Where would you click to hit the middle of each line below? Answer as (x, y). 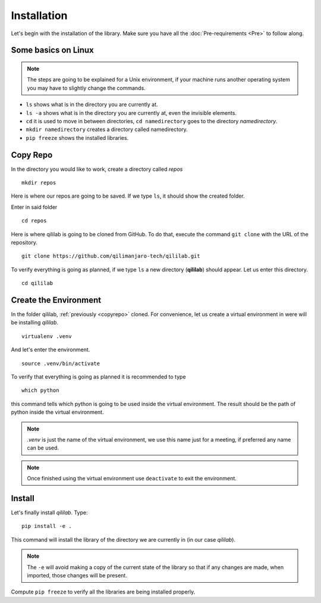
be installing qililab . (35, 323)
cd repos (34, 221)
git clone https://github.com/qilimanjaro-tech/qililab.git (111, 256)
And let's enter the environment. (51, 350)
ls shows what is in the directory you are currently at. (92, 105)
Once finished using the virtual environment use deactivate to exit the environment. (132, 479)
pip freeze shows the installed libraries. (77, 138)
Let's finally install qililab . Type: (49, 513)
